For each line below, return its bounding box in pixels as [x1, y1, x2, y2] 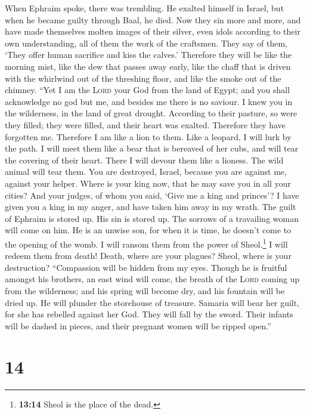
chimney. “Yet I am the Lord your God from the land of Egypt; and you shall [5, 84, 290, 96]
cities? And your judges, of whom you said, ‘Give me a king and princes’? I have [5, 189, 299, 201]
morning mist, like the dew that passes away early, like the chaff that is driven [5, 60, 291, 72]
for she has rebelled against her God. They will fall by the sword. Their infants [5, 308, 293, 320]
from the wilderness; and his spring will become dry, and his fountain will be [5, 284, 285, 296]
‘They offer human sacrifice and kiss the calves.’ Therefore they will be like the [5, 48, 292, 61]
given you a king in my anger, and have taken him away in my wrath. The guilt [5, 200, 296, 213]
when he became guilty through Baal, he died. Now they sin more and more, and [5, 13, 301, 26]
